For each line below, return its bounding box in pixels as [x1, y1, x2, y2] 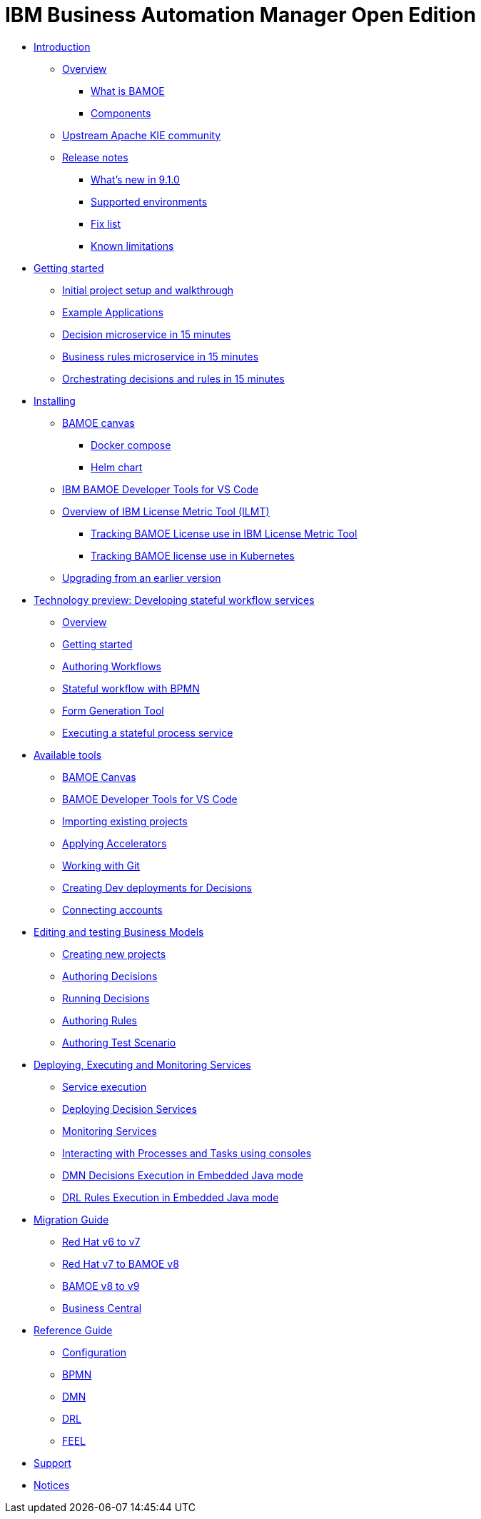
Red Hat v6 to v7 [62, 1235, 141, 1248]
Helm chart [91, 460, 143, 473]
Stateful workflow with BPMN [62, 682, 200, 695]
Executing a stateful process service [62, 726, 233, 739]
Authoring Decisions [62, 969, 158, 982]
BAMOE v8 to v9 [62, 1279, 140, 1292]
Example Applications [62, 306, 163, 318]
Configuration [62, 1346, 127, 1358]
